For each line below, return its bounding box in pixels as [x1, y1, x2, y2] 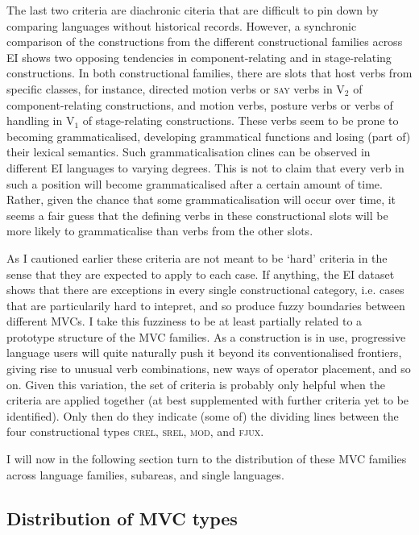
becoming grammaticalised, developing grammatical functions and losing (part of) [6, 127, 411, 144]
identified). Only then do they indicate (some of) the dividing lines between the [6, 407, 399, 424]
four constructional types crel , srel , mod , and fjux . [6, 423, 264, 440]
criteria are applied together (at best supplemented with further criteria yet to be [6, 392, 409, 409]
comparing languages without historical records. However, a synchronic [6, 17, 357, 34]
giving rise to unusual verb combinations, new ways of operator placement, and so [6, 360, 411, 377]
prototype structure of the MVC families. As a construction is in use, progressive [6, 328, 406, 345]
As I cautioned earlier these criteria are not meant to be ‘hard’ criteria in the [6, 249, 388, 266]
